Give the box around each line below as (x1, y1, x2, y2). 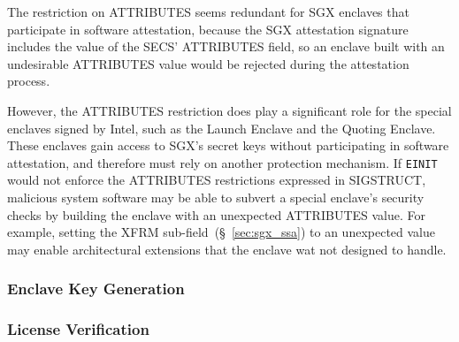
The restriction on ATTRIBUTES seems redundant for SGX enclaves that (7, 3, 409, 20)
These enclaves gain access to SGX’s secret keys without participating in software (7, 136, 449, 155)
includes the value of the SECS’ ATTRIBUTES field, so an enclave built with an (7, 37, 445, 56)
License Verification (7, 318, 149, 340)
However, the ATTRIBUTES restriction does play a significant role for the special (7, 101, 452, 119)
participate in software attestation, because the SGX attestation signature (7, 19, 409, 38)
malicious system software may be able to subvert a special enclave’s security (7, 188, 425, 206)
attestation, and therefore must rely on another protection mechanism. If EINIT (7, 153, 438, 171)
